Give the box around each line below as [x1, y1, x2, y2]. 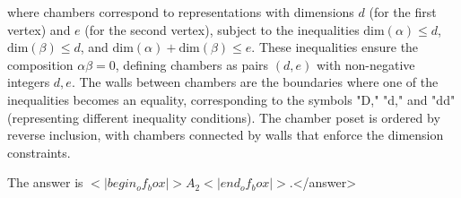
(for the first [369, 3, 437, 21]
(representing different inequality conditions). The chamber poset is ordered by [7, 108, 440, 126]
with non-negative [316, 55, 415, 73]
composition [7, 55, 74, 73]
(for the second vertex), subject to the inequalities [84, 20, 360, 39]
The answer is [7, 173, 83, 192]
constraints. [7, 142, 71, 161]
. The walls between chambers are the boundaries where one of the [71, 73, 439, 91]
